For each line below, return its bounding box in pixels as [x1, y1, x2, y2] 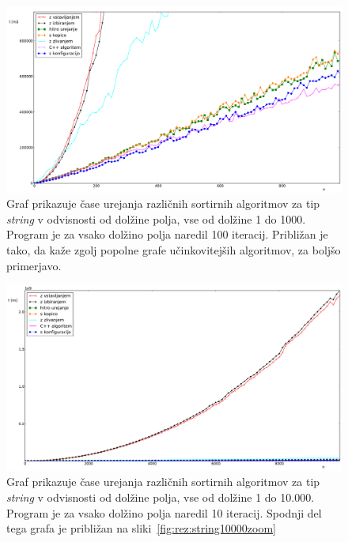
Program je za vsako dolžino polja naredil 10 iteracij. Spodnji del [6, 504, 322, 521]
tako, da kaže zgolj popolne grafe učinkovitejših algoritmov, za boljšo [6, 241, 341, 258]
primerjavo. [6, 257, 62, 273]
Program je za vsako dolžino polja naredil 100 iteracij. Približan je [6, 226, 328, 243]
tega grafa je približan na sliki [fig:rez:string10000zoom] [6, 520, 277, 536]
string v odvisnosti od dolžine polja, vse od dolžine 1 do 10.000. [6, 488, 315, 505]
